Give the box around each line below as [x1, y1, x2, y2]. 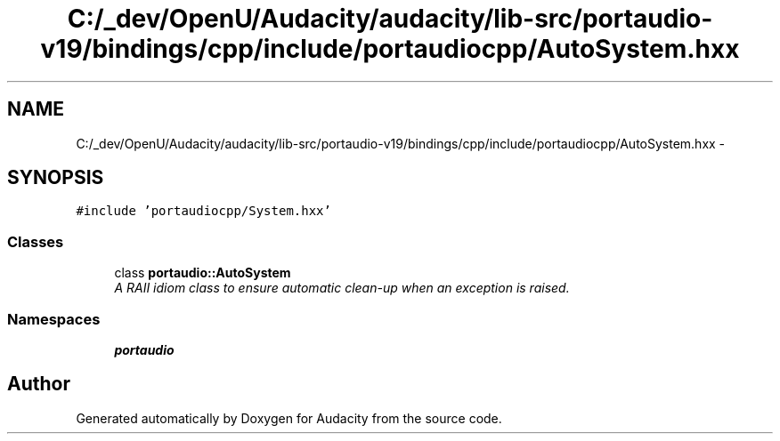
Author [7, 373, 70, 396]
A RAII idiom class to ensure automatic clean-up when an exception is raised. [114, 280, 570, 296]
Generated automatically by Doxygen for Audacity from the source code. [76, 410, 502, 426]
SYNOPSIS [7, 166, 104, 189]
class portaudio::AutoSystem [114, 265, 291, 281]
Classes [7, 232, 64, 251]
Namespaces [7, 309, 101, 328]
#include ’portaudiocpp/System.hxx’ [76, 204, 331, 219]
